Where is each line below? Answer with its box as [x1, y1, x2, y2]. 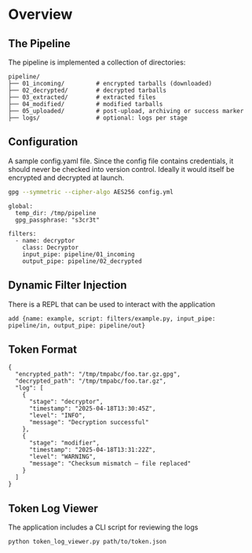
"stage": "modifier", [28, 439, 100, 447]
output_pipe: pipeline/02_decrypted [22, 257, 143, 265]
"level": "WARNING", [28, 453, 97, 461]
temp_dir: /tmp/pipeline [15, 209, 97, 217]
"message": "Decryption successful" [28, 419, 149, 427]
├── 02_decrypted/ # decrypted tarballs [8, 86, 167, 94]
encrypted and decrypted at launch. [8, 173, 125, 182]
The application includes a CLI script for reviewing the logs [8, 522, 199, 532]
